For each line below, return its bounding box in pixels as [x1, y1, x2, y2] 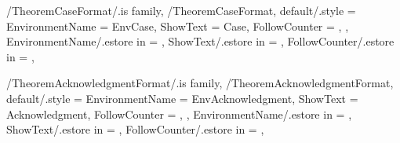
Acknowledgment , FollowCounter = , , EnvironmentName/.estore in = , [6, 105, 352, 122]
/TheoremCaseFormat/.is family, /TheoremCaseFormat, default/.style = [6, 2, 356, 18]
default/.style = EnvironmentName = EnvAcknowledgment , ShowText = [6, 90, 358, 106]
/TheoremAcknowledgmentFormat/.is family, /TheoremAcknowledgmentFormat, [6, 75, 394, 91]
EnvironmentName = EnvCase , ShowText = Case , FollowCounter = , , [6, 17, 349, 34]
